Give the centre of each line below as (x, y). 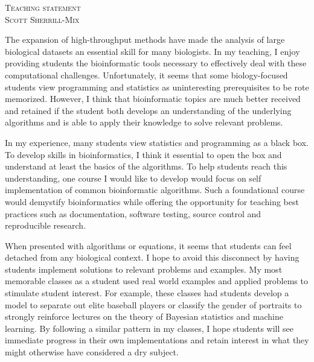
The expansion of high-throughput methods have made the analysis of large (145, 40)
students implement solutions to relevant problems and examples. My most (144, 269)
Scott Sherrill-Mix (42, 19)
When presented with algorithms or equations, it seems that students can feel (148, 245)
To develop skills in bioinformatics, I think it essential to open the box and (143, 154)
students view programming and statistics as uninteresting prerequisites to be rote (157, 87)
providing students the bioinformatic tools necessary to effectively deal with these (156, 63)
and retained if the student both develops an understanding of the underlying (148, 110)
